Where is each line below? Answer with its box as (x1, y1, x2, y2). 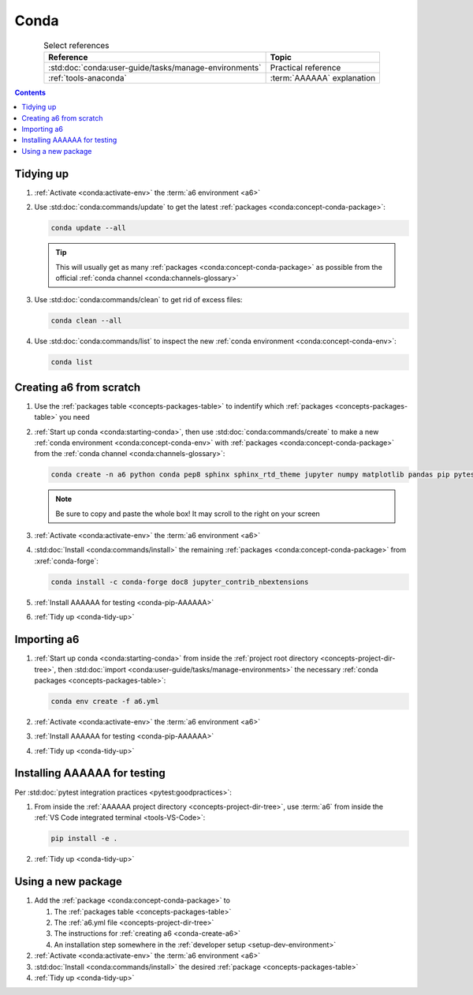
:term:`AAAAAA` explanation (270, 72, 376, 83)
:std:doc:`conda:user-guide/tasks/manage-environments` (48, 62, 262, 73)
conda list (50, 357, 93, 367)
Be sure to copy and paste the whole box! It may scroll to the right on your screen (55, 509, 321, 518)
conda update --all (50, 223, 126, 233)
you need (59, 413, 90, 422)
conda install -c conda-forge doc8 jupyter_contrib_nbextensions (50, 577, 309, 586)
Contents (14, 88, 47, 97)
